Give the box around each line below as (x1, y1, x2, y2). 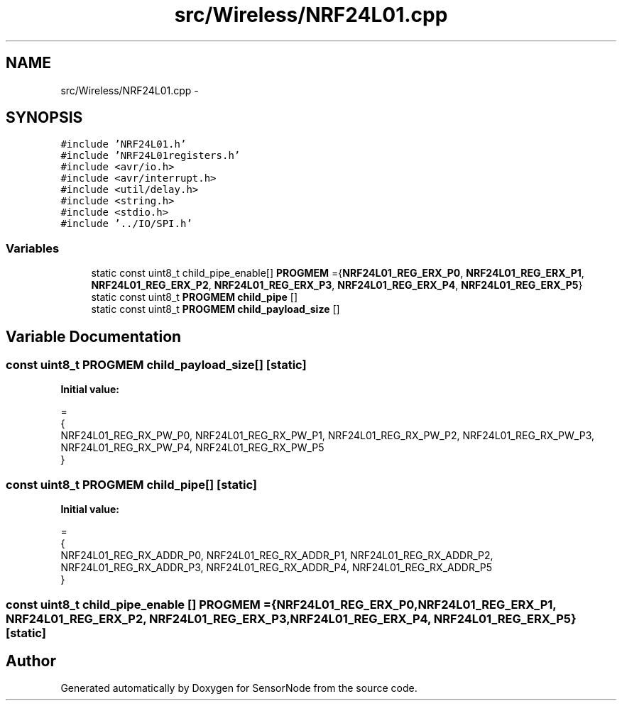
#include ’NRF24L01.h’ (60, 138, 187, 150)
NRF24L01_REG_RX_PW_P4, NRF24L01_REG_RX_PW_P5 (60, 441, 324, 454)
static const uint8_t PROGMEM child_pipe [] (91, 291, 298, 304)
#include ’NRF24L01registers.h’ (60, 150, 241, 162)
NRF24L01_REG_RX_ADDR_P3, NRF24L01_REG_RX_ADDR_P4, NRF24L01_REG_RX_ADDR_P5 (60, 561, 493, 574)
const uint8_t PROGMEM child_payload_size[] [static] (6, 358, 307, 373)
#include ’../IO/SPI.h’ (60, 218, 192, 230)
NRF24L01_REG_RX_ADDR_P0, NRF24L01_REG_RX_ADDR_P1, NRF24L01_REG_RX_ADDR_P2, (60, 549, 493, 562)
